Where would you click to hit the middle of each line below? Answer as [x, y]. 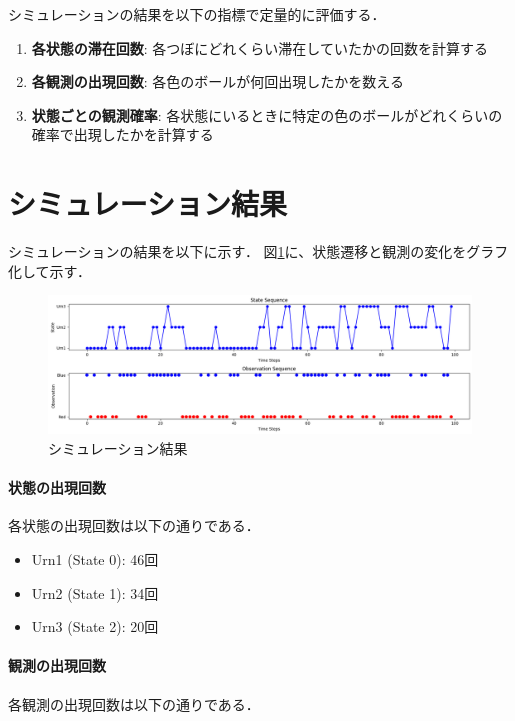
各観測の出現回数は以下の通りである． [134, 703]
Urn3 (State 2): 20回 [95, 626]
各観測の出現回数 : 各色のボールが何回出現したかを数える [217, 81]
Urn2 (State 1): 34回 [95, 592]
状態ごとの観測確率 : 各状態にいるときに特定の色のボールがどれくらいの [267, 114]
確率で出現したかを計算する [122, 134]
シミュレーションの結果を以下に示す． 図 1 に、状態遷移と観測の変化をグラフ [258, 251]
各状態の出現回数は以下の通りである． [134, 525]
